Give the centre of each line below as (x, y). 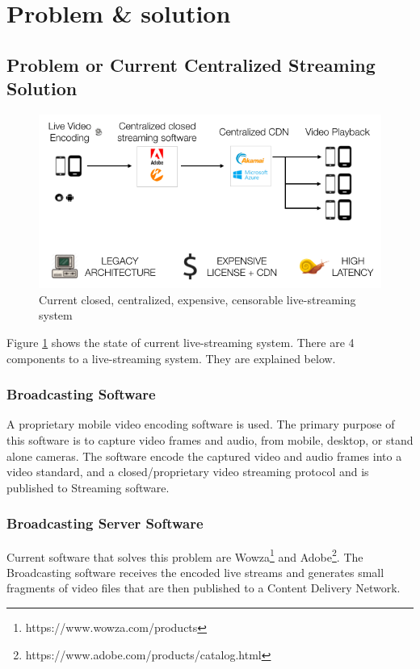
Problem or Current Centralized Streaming (191, 64)
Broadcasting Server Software (105, 523)
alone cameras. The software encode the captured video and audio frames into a (204, 456)
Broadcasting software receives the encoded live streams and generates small (195, 572)
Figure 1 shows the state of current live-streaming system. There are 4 (181, 343)
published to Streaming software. (88, 487)
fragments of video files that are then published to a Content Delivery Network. (204, 588)
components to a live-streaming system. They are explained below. (171, 358)
